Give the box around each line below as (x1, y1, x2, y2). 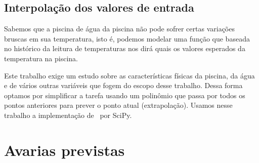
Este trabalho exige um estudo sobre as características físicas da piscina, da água (4, 70, 255, 80)
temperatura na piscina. (4, 53, 78, 63)
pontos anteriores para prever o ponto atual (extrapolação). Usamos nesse (4, 100, 233, 110)
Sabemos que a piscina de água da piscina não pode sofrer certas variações (4, 23, 235, 34)
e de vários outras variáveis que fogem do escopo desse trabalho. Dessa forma (4, 80, 243, 91)
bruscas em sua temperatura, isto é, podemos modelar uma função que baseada (4, 33, 250, 44)
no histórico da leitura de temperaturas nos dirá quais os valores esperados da (4, 43, 245, 54)
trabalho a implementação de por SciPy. (4, 109, 132, 120)
